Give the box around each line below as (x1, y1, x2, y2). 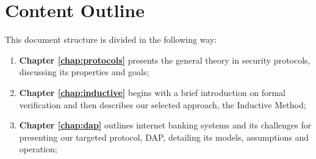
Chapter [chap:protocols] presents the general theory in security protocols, (19, 53, 311, 66)
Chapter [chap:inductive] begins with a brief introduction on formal (19, 86, 285, 98)
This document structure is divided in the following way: (5, 33, 217, 46)
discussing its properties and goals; (19, 65, 149, 78)
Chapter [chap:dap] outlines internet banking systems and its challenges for (19, 119, 312, 131)
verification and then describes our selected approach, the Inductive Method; (19, 98, 306, 111)
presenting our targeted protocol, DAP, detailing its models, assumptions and (19, 130, 309, 143)
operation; (19, 142, 57, 155)
